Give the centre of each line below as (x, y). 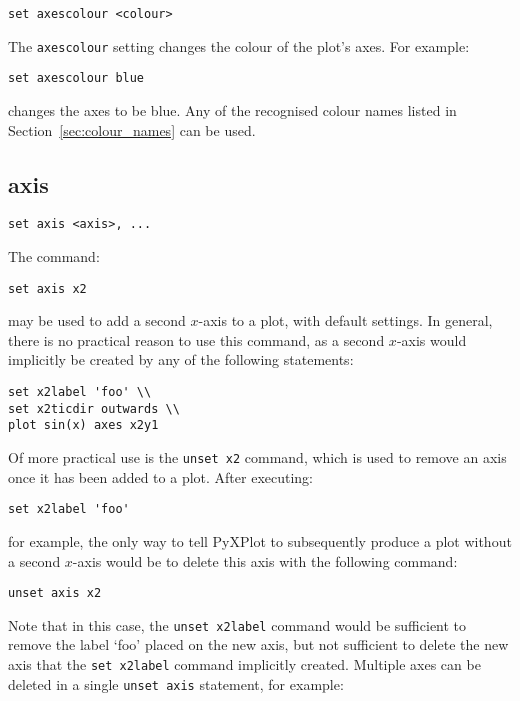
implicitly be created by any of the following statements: (181, 359)
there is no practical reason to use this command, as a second (196, 339)
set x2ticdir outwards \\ (94, 408)
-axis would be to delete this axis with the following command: (265, 560)
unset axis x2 (55, 593)
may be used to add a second (97, 320)
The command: (54, 256)
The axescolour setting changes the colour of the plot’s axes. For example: (239, 45)
